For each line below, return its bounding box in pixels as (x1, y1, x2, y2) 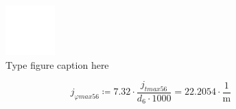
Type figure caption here (5, 57, 109, 72)
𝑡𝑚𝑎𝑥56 (144, 85, 167, 93)
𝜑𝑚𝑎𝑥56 (74, 93, 99, 101)
